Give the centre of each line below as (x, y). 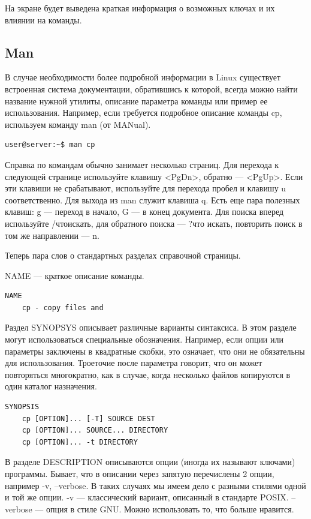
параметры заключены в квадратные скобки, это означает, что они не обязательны (155, 351)
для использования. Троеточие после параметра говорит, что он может (134, 363)
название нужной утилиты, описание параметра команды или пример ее (136, 100)
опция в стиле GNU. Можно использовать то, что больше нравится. (170, 508)
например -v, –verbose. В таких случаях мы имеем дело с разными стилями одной (155, 485)
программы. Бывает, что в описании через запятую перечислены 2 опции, (140, 474)
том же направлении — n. (52, 235)
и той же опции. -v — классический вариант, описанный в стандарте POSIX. (147, 497)
